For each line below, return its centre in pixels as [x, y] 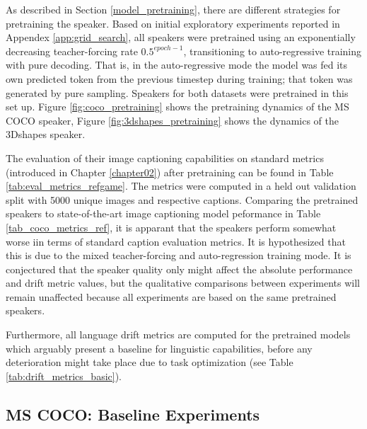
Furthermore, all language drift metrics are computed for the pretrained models [178, 334]
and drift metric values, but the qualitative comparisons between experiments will [183, 283]
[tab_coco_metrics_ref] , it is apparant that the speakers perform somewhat [171, 227]
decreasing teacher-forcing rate [72, 51]
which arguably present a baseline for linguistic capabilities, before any [159, 348]
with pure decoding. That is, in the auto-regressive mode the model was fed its [177, 65]
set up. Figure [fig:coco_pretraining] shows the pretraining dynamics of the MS [177, 107]
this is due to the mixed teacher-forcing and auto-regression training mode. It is [179, 255]
